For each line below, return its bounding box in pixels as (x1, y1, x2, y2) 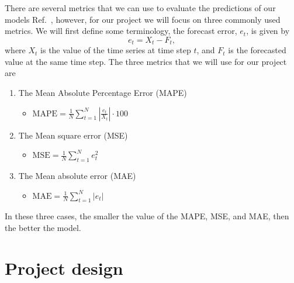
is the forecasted (228, 44, 286, 56)
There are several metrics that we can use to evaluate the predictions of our (5, 2, 276, 13)
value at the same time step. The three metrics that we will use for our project (5, 55, 287, 67)
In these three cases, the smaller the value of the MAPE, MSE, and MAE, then (5, 210, 289, 222)
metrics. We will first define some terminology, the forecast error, (5, 25, 237, 37)
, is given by (246, 25, 290, 37)
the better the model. (5, 221, 81, 233)
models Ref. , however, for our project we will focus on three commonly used (5, 13, 281, 25)
